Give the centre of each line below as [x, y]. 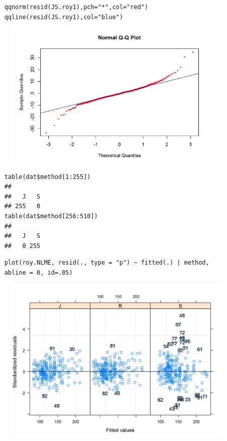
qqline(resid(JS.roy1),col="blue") [64, 17]
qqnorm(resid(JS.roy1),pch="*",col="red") [76, 7]
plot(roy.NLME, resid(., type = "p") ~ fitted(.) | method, [107, 263]
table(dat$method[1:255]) [47, 177]
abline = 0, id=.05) [38, 272]
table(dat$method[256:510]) [51, 216]
